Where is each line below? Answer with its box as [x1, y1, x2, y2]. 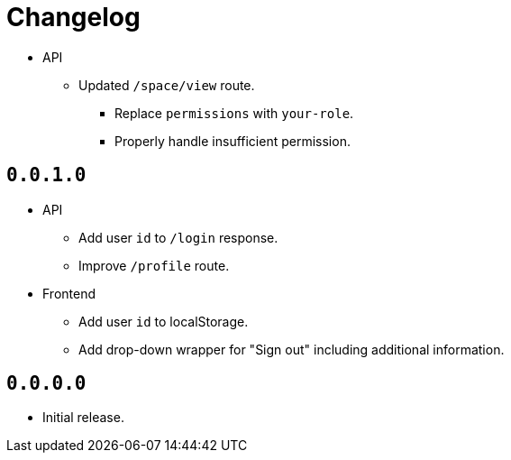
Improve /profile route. [78, 257, 230, 273]
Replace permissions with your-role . [114, 105, 354, 121]
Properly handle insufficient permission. [114, 133, 351, 149]
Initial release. [42, 409, 124, 426]
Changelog [6, 2, 141, 32]
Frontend [42, 285, 96, 301]
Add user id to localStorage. [78, 313, 249, 329]
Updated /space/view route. [78, 77, 255, 93]
